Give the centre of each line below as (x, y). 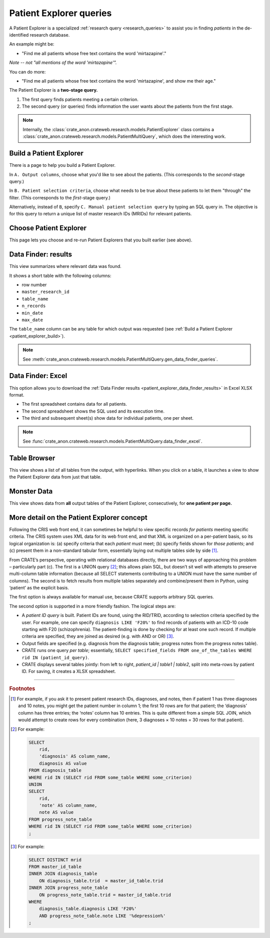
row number (34, 285)
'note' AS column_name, (68, 806)
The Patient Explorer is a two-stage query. (53, 90)
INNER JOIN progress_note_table (68, 888)
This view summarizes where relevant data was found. (65, 266)
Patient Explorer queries (60, 13)
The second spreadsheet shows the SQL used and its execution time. (93, 411)
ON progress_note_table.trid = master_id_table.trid (105, 895)
